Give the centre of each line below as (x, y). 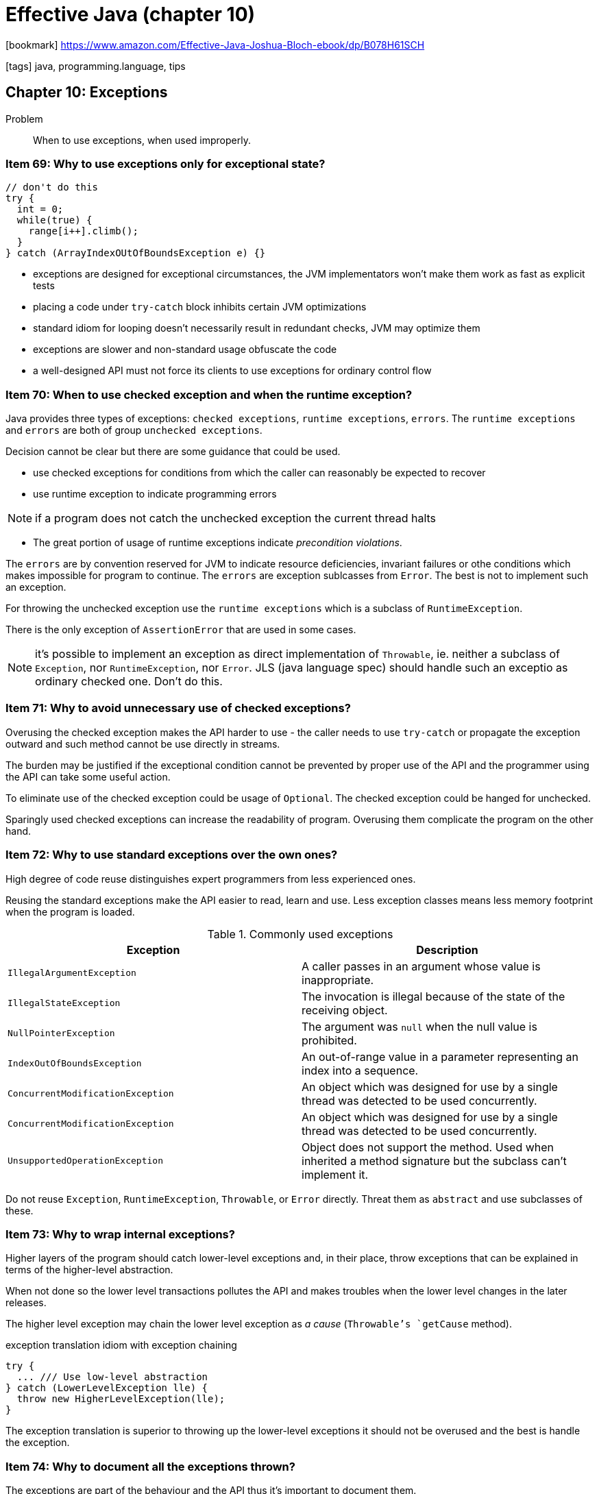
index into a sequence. (360, 1070)
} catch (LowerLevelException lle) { (107, 1388)
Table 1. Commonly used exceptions (300, 934)
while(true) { (54, 220)
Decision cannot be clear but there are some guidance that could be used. (173, 452)
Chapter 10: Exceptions (87, 93)
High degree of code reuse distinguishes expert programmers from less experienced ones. (211, 879)
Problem (24, 119)
